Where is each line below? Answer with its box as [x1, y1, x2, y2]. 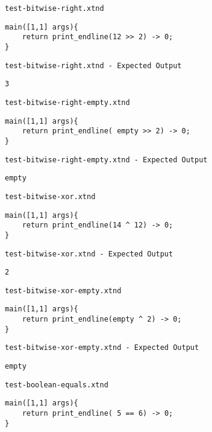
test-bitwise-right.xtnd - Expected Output [5, 61, 182, 70]
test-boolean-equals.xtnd [5, 380, 108, 389]
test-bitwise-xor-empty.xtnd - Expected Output [5, 343, 199, 352]
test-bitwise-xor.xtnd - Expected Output [5, 249, 173, 258]
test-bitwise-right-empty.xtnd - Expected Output [5, 155, 208, 164]
